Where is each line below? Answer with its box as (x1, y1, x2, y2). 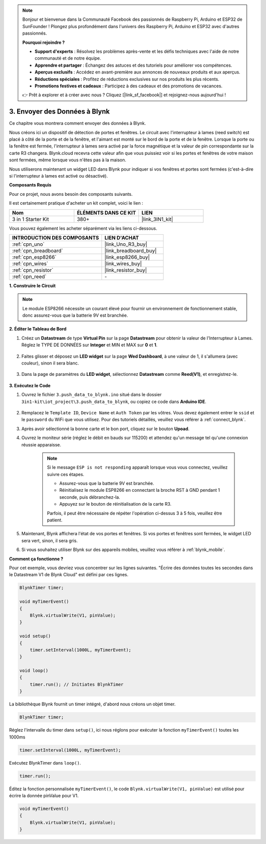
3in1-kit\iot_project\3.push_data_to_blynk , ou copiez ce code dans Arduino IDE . (21, 399, 206, 404)
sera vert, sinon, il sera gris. (21, 538, 78, 544)
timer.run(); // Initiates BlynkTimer (30, 681, 124, 687)
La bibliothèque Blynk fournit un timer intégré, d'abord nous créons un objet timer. (9, 701, 176, 707)
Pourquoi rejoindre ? (22, 39, 65, 45)
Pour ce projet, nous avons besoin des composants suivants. (9, 191, 133, 197)
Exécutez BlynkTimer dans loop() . (9, 760, 81, 766)
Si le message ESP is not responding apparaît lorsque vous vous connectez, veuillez (47, 464, 228, 471)
